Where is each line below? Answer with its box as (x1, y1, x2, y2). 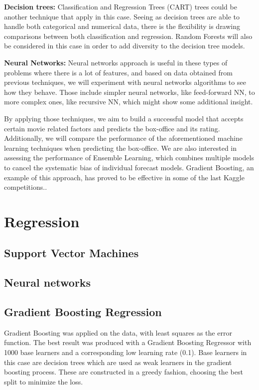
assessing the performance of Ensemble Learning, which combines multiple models (4, 152, 254, 163)
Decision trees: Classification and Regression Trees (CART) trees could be (4, 1, 237, 11)
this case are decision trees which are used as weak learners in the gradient (4, 357, 232, 367)
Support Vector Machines (4, 245, 139, 261)
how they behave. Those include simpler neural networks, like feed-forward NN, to (4, 86, 255, 97)
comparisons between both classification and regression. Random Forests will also (4, 30, 253, 41)
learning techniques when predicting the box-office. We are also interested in (4, 142, 237, 153)
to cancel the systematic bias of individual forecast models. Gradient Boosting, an (4, 162, 254, 172)
